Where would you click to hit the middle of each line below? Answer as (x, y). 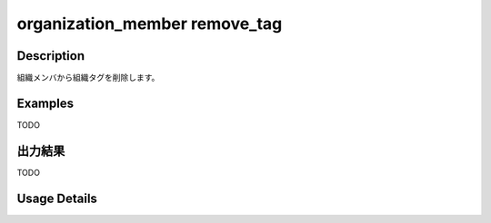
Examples (45, 103)
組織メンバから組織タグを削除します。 (88, 78)
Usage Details (57, 198)
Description (51, 56)
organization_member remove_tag (150, 24)
